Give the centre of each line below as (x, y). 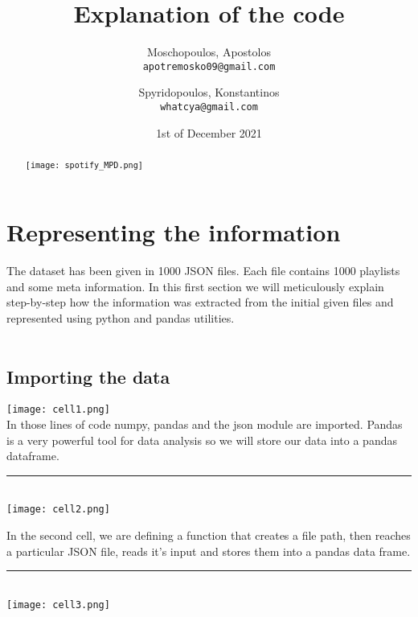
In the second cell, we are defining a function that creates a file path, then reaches (209, 535)
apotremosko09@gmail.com (209, 66)
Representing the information (174, 232)
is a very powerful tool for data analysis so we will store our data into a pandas (202, 440)
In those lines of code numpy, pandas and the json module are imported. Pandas (205, 424)
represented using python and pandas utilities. (121, 317)
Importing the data (88, 377)
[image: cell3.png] (58, 605)
